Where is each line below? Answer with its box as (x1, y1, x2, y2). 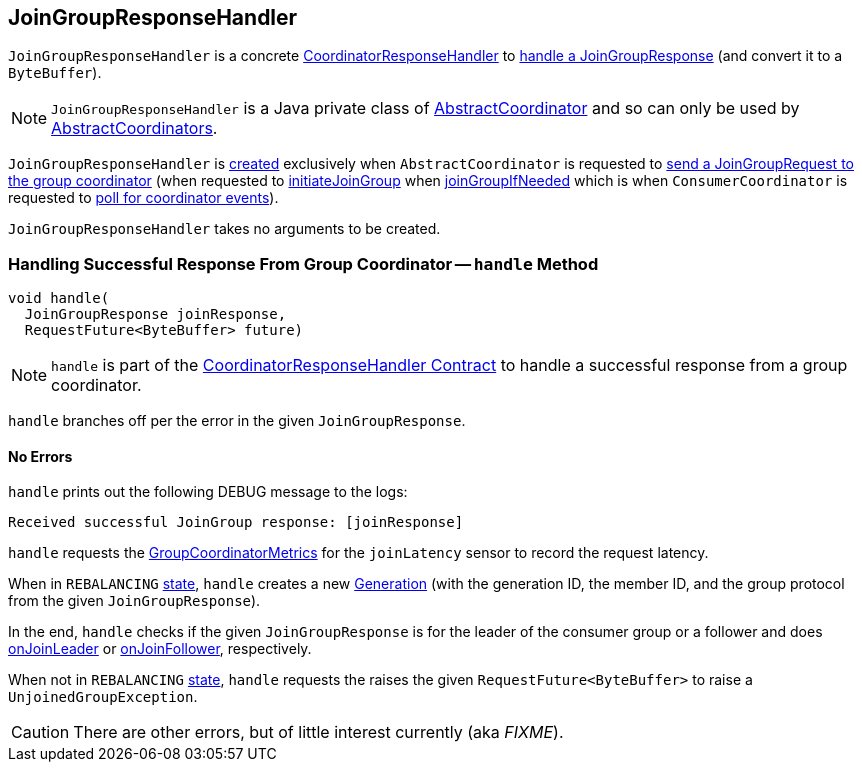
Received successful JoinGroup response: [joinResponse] (8, 514, 464, 531)
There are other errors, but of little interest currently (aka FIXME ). (73, 722, 564, 743)
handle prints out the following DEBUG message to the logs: (8, 483, 408, 501)
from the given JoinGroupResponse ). (8, 592, 261, 610)
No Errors (8, 447, 73, 465)
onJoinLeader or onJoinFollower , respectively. (8, 640, 312, 658)
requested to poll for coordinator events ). (8, 189, 279, 207)
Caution (11, 722, 70, 743)
